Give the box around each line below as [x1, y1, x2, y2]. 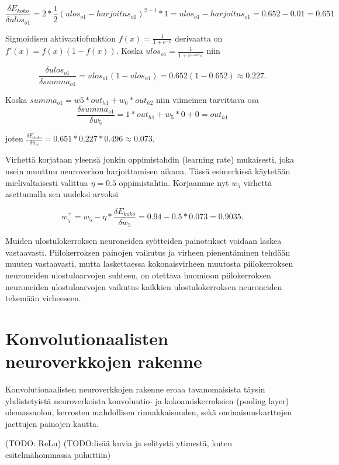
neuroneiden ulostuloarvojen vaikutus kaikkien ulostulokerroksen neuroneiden [5, 280, 282, 292]
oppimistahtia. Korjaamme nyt [119, 176, 229, 188]
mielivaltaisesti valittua [5, 176, 88, 188]
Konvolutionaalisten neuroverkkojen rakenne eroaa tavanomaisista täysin [5, 383, 265, 395]
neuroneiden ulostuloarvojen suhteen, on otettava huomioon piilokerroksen [5, 269, 271, 281]
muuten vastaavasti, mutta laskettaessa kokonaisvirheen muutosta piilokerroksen [5, 257, 293, 270]
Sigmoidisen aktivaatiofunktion [5, 32, 116, 44]
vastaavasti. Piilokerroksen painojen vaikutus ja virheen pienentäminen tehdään [5, 246, 290, 258]
